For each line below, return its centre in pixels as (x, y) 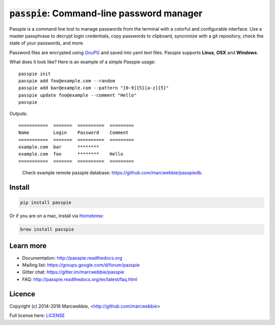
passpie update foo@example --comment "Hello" (78, 95)
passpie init (35, 74)
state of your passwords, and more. (47, 43)
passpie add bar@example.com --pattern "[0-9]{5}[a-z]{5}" (94, 88)
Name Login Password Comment (74, 133)
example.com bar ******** (59, 147)
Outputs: (19, 114)
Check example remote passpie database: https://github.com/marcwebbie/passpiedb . (113, 173)
